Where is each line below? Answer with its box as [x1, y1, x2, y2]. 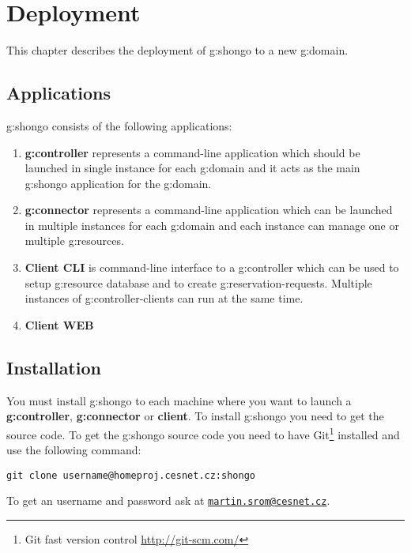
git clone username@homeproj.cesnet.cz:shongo [6, 469, 255, 481]
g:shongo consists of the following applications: [6, 117, 232, 134]
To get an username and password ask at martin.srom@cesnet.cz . [6, 492, 330, 509]
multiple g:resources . [25, 232, 124, 249]
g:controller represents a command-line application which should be [25, 144, 360, 160]
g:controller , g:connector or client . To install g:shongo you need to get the [6, 408, 384, 424]
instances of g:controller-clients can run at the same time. [25, 290, 304, 307]
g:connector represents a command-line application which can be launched [25, 201, 393, 218]
